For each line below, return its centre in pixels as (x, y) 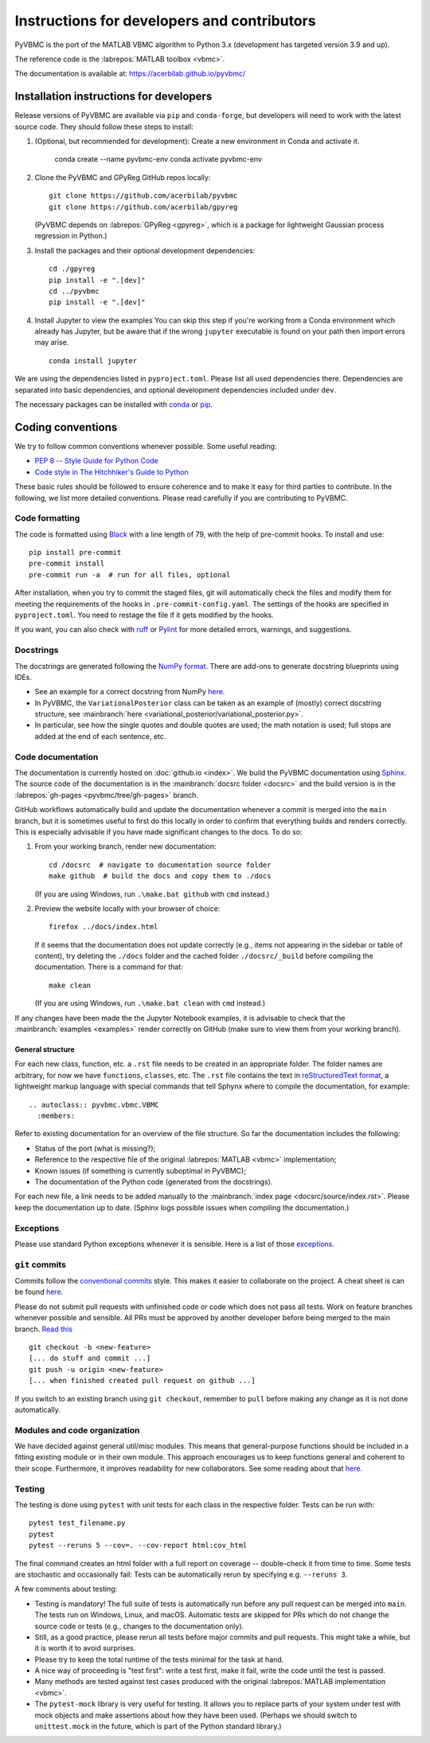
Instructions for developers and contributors (165, 21)
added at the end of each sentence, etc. (100, 736)
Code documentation (57, 756)
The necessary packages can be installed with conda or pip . (113, 404)
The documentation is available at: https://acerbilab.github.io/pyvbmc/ (130, 74)
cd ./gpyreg (72, 269)
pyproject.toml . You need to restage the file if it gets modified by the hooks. (144, 615)
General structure (45, 1049)
